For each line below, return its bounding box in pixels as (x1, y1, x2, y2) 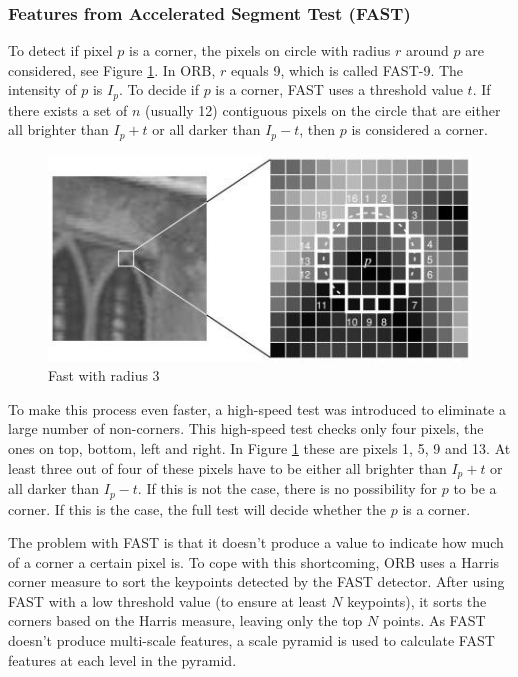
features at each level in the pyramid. (8, 649, 237, 670)
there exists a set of (8, 99, 128, 120)
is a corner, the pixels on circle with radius (128, 40, 391, 61)
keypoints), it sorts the (347, 590, 487, 611)
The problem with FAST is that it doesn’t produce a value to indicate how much (8, 532, 504, 553)
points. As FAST (382, 610, 486, 631)
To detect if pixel (8, 40, 113, 61)
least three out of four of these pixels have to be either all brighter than (8, 457, 447, 478)
